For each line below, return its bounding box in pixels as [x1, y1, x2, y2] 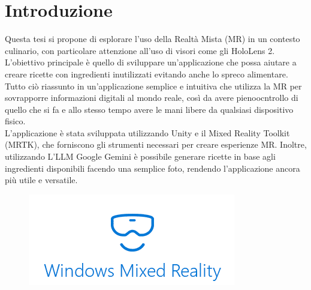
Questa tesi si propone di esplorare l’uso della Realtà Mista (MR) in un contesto [5, 32, 300, 45]
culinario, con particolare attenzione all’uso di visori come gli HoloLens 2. [5, 44, 275, 56]
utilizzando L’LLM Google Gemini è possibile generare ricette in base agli [5, 150, 276, 163]
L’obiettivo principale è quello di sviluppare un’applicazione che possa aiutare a [5, 56, 297, 68]
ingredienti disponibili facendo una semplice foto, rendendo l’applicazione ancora [5, 162, 300, 174]
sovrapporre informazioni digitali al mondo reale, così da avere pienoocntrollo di [5, 91, 298, 104]
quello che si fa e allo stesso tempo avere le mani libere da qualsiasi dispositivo [5, 103, 294, 115]
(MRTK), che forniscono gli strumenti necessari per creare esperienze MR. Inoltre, [5, 138, 307, 151]
